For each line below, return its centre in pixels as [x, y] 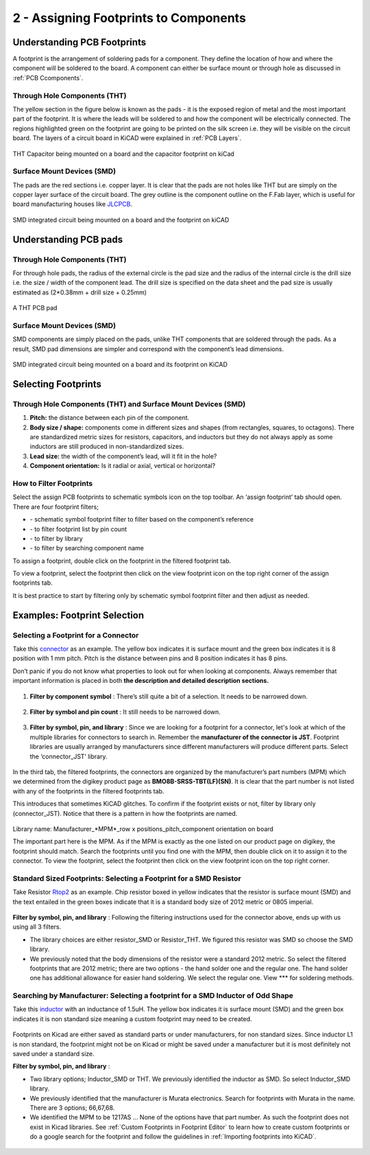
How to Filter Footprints [53, 483]
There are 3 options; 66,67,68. [72, 1108]
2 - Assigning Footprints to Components [129, 18]
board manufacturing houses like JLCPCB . [73, 204]
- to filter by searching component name [87, 548]
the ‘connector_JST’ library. [69, 756]
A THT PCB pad [35, 308]
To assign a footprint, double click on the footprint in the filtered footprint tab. [122, 561]
